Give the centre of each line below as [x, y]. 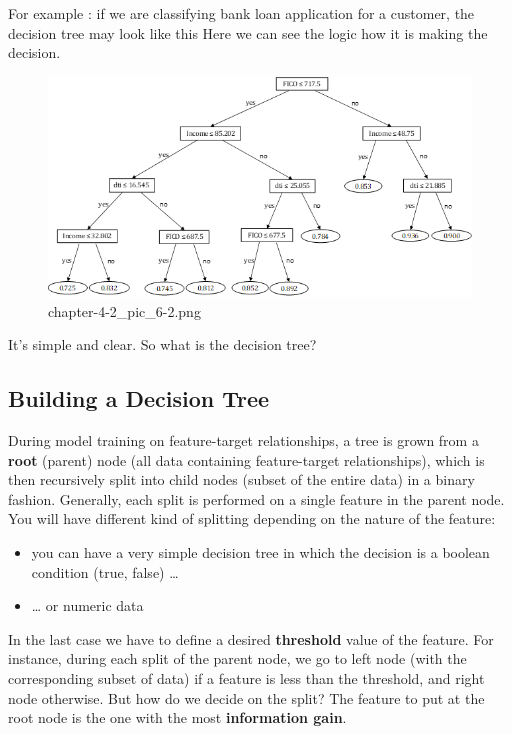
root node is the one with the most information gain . [177, 717]
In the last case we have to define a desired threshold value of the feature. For [251, 638]
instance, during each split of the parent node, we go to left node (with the [237, 658]
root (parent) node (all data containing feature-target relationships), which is [246, 459]
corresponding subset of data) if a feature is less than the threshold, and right [246, 677]
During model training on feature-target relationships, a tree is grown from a [243, 440]
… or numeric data [87, 605]
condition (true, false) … [105, 571]
